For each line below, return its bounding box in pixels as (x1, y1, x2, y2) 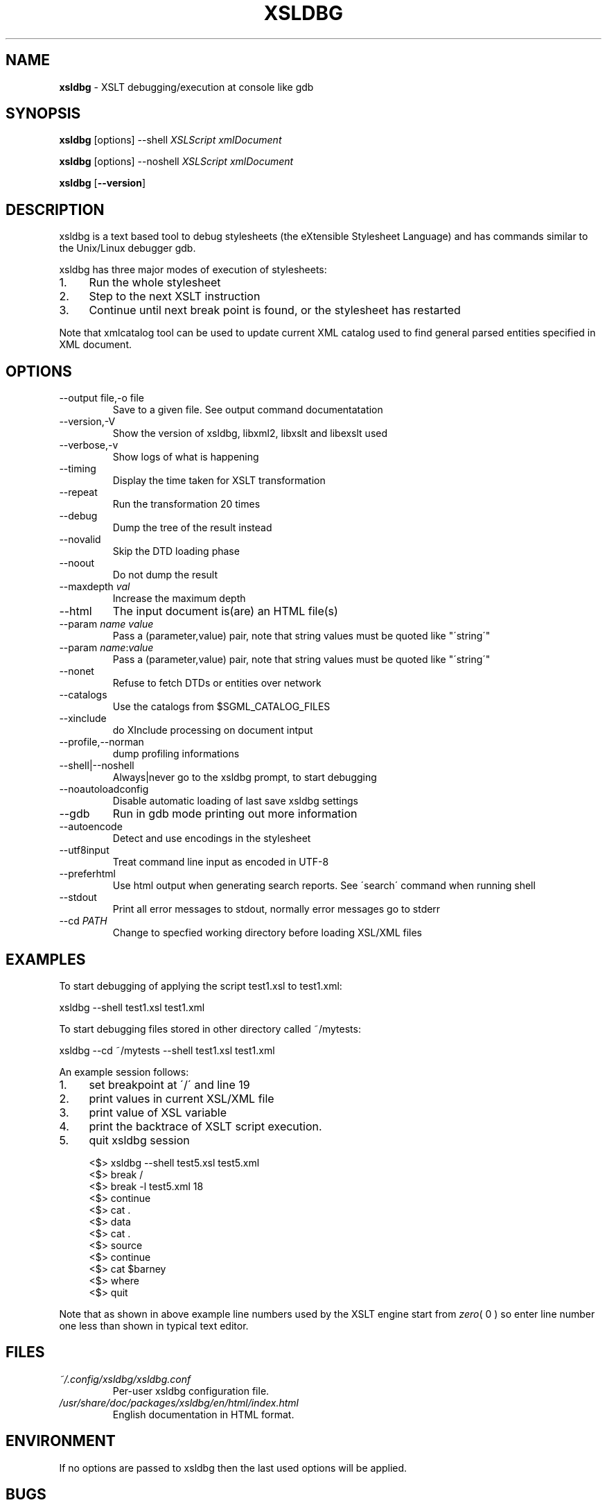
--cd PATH (59, 915, 107, 927)
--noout (59, 557, 95, 569)
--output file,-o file (59, 392, 144, 404)
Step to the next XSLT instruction (89, 289, 261, 304)
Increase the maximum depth (112, 592, 246, 605)
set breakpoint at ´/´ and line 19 (89, 1077, 250, 1092)
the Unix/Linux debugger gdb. (59, 242, 196, 255)
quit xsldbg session (89, 1133, 190, 1147)
